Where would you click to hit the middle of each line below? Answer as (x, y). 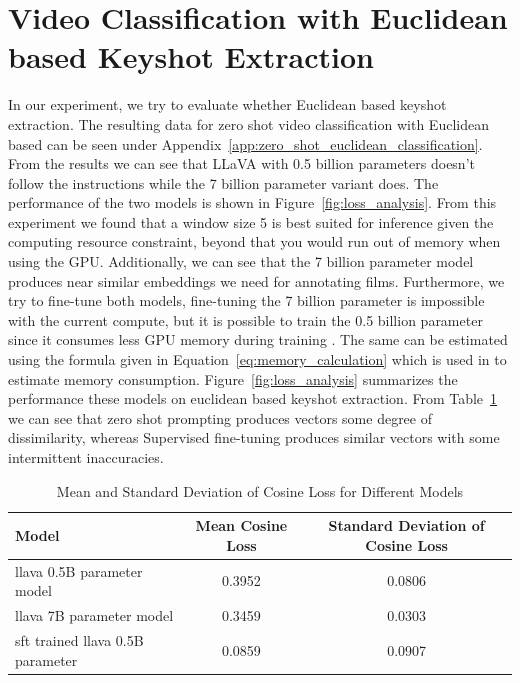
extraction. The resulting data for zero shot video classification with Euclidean (248, 123)
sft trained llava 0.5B (79, 639)
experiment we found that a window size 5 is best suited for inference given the (251, 221)
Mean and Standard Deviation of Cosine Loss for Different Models (260, 490)
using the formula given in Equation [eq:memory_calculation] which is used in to (257, 359)
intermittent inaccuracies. (86, 457)
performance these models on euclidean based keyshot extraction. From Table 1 (253, 398)
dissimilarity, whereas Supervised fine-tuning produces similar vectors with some (254, 437)
